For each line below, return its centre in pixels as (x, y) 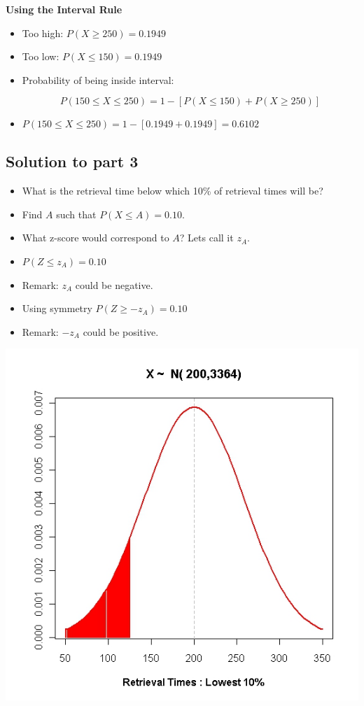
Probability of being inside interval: (98, 79)
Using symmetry (57, 308)
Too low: (41, 56)
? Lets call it (206, 238)
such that (76, 214)
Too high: (43, 33)
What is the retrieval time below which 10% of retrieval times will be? (173, 191)
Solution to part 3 (72, 161)
